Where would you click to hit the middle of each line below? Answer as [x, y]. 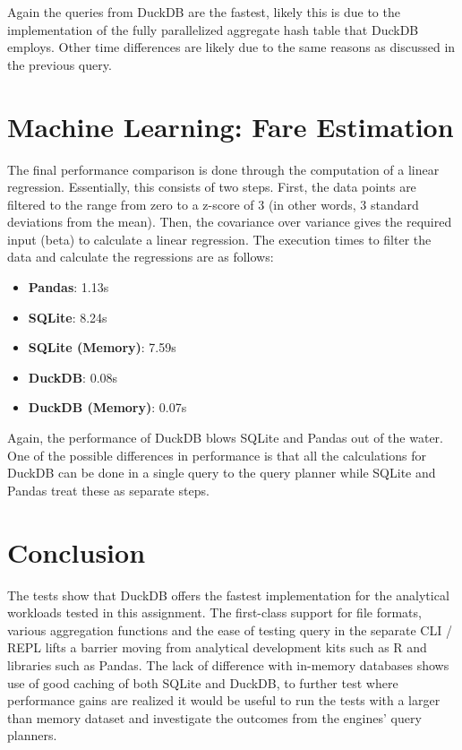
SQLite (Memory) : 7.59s [102, 347]
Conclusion [77, 552]
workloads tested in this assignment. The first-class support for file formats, [214, 612]
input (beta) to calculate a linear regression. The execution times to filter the [219, 239]
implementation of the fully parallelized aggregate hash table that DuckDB [213, 29]
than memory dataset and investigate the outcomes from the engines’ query [214, 717]
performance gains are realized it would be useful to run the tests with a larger [224, 700]
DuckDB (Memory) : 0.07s [107, 407]
